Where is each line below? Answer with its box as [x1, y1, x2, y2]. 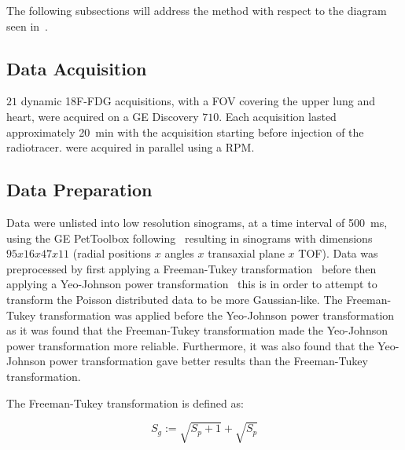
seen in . [6, 17, 48, 34]
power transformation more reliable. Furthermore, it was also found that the [6, 337, 374, 353]
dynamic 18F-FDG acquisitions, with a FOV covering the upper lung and [20, 93, 375, 109]
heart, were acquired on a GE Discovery [6, 108, 199, 124]
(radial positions [72, 245, 152, 262]
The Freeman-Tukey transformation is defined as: [6, 394, 244, 411]
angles [164, 245, 194, 262]
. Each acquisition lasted [219, 108, 337, 124]
